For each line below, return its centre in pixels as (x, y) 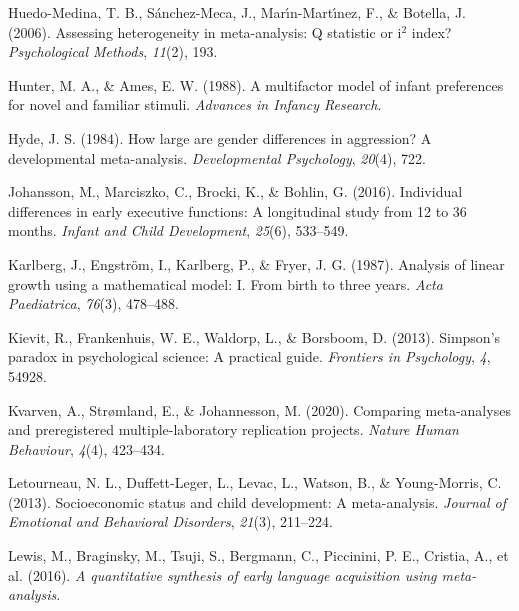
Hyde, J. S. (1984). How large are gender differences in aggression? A (220, 137)
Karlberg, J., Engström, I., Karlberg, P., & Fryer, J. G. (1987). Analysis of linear (256, 263)
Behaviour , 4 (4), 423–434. (86, 448)
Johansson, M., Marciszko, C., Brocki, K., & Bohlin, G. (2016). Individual (235, 191)
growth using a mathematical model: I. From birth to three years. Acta (225, 283)
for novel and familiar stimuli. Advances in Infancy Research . (195, 104)
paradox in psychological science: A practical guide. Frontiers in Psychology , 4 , (249, 356)
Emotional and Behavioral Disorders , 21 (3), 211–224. (170, 521)
